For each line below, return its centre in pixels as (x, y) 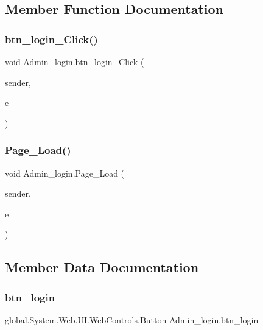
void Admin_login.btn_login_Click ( (75, 61)
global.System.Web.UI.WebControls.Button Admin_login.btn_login (132, 319)
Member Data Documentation (102, 267)
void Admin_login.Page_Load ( (65, 173)
